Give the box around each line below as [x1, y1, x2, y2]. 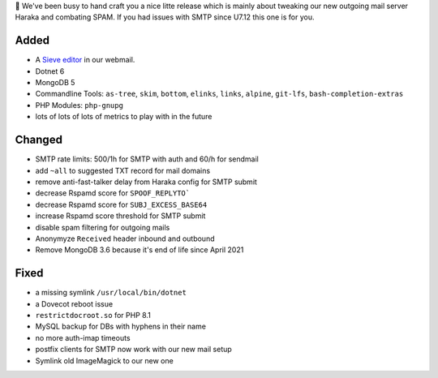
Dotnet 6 [35, 66, 65, 76]
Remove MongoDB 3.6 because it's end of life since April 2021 [35, 245, 244, 255]
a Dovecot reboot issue [35, 299, 114, 308]
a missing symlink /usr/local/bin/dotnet [35, 288, 187, 298]
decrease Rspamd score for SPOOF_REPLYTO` [35, 188, 191, 198]
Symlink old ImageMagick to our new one [35, 355, 174, 365]
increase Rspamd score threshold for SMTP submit [35, 211, 206, 221]
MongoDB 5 [35, 78, 75, 88]
